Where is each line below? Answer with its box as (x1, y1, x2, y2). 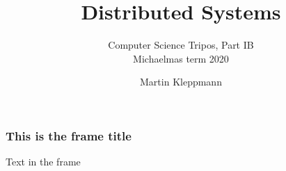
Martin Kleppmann (140, 74, 222, 89)
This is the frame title (6, 127, 132, 144)
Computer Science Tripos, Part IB (108, 38, 254, 52)
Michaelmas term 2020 (133, 51, 229, 65)
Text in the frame (6, 154, 81, 169)
